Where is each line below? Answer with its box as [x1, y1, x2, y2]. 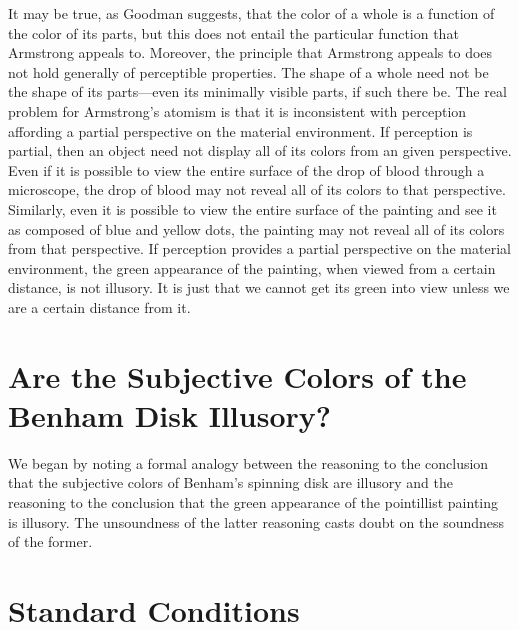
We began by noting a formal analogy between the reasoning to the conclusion [8, 452, 489, 473]
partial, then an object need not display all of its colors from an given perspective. [8, 140, 512, 161]
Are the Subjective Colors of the [8, 355, 467, 396]
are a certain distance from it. [8, 296, 191, 317]
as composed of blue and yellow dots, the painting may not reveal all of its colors [8, 218, 505, 239]
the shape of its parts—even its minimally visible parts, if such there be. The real [8, 81, 507, 102]
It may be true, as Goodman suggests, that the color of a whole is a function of [8, 3, 495, 23]
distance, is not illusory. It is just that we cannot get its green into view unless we [8, 277, 510, 298]
